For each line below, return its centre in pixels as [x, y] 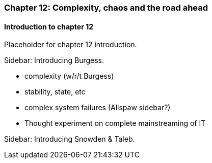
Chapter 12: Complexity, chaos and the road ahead [106, 8]
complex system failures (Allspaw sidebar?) [98, 108]
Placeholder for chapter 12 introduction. [71, 45]
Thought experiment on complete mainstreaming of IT [115, 123]
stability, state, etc [55, 92]
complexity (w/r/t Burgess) [69, 76]
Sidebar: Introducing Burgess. [54, 60]
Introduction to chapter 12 [49, 26]
